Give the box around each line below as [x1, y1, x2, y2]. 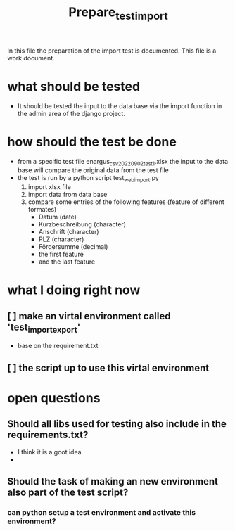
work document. [7, 53, 55, 62]
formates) [27, 205, 57, 214]
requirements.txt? [7, 429, 89, 441]
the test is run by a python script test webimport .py [17, 174, 160, 184]
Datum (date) [38, 212, 77, 222]
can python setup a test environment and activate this [7, 508, 196, 518]
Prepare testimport [68, 4, 169, 23]
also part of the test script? [7, 487, 129, 499]
